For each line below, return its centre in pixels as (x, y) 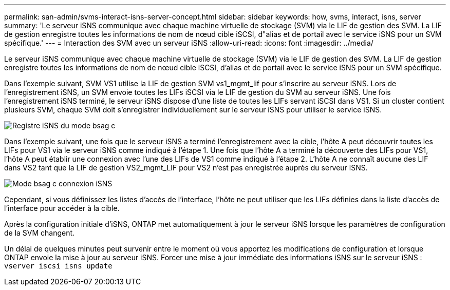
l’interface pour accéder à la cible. (62, 208)
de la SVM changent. (40, 233)
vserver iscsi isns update (58, 266)
